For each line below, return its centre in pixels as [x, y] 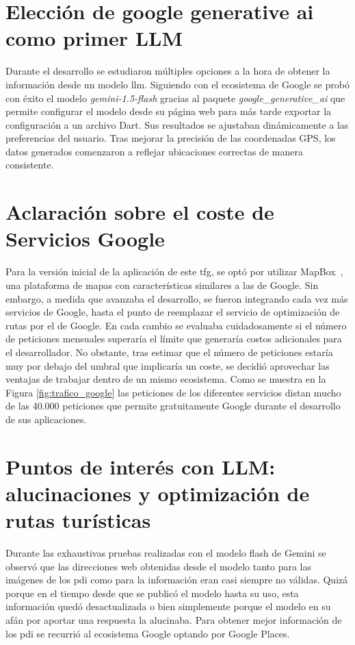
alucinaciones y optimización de [158, 493]
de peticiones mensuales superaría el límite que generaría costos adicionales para [174, 339]
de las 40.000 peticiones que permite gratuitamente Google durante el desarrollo [173, 406]
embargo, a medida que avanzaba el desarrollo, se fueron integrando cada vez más [177, 298]
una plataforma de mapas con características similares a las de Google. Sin [162, 284]
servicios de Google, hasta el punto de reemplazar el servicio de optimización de [173, 312]
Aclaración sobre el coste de [140, 212]
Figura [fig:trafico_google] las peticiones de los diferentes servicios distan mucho [173, 392]
